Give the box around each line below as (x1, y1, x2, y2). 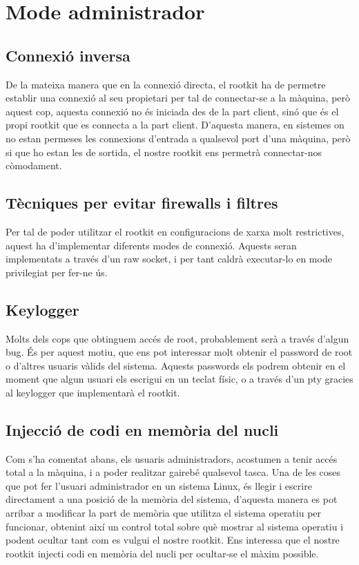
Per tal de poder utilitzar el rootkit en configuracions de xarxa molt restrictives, (6, 224, 345, 238)
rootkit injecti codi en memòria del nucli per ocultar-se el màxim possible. (6, 546, 319, 560)
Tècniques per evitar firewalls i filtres (6, 192, 278, 213)
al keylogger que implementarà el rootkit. (6, 385, 180, 399)
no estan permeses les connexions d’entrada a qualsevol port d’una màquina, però (6, 131, 351, 145)
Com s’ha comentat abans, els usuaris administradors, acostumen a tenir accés (6, 451, 338, 466)
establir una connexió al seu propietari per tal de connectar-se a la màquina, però (6, 90, 351, 105)
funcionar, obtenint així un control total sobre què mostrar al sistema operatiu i (6, 519, 344, 533)
